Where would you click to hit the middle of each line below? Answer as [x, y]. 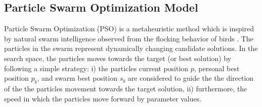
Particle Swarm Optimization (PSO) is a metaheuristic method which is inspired [129, 29]
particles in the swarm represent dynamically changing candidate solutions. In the [131, 48]
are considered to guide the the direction [191, 78]
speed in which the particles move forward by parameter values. [103, 98]
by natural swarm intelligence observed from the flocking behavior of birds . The [129, 38]
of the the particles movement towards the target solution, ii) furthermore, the [126, 88]
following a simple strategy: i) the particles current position [96, 68]
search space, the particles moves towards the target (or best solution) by [118, 58]
